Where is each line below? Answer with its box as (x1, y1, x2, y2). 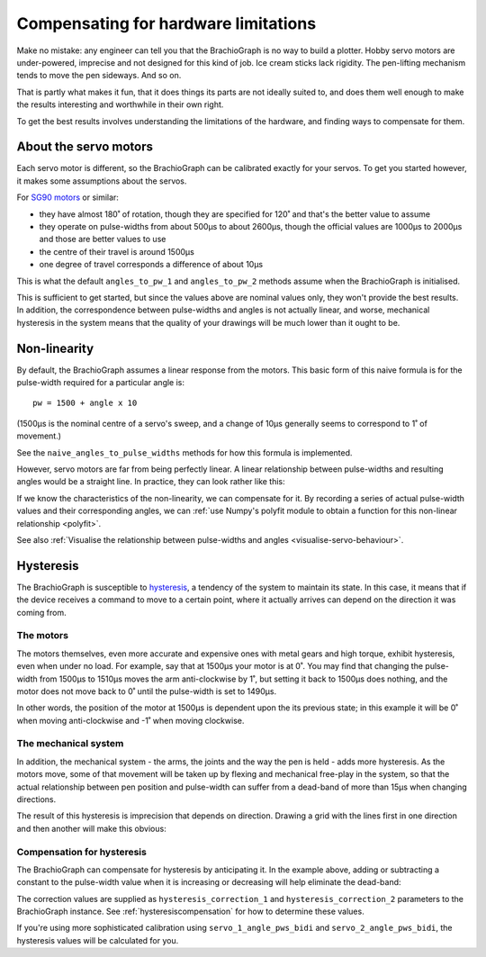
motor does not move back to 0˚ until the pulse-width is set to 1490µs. (16, 685, 277, 697)
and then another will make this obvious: (16, 823, 166, 834)
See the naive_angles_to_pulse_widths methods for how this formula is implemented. (16, 447, 353, 458)
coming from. (16, 607, 67, 618)
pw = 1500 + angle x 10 (32, 398, 138, 409)
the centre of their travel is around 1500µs (39, 246, 195, 257)
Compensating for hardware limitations (16, 14, 317, 33)
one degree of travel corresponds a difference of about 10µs (39, 259, 264, 270)
